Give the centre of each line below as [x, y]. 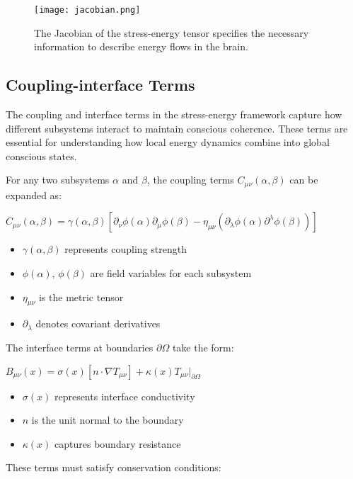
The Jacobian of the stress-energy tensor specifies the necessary [172, 32]
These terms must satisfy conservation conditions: [114, 467]
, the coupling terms [190, 180]
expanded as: [34, 195]
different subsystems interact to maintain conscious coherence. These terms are [177, 128]
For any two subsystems [58, 180]
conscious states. [41, 156]
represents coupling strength [126, 249]
